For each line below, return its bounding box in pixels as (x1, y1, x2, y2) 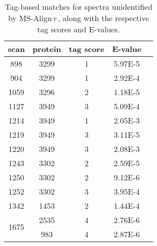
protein (32, 43, 61, 54)
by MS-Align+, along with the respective (8, 12, 149, 24)
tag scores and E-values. (37, 23, 120, 35)
